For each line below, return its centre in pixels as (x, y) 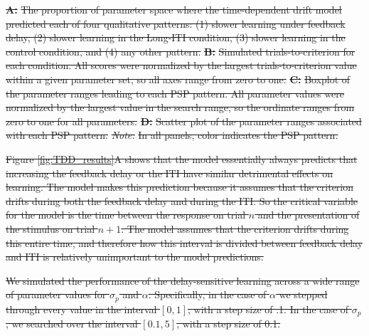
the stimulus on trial (50, 228)
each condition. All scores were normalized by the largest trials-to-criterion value (181, 65)
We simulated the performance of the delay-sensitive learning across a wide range (183, 280)
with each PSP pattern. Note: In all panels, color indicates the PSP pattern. (172, 135)
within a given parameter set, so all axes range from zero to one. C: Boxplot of (178, 79)
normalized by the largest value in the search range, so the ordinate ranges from (180, 107)
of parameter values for (56, 294)
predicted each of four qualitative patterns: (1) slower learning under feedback (176, 23)
